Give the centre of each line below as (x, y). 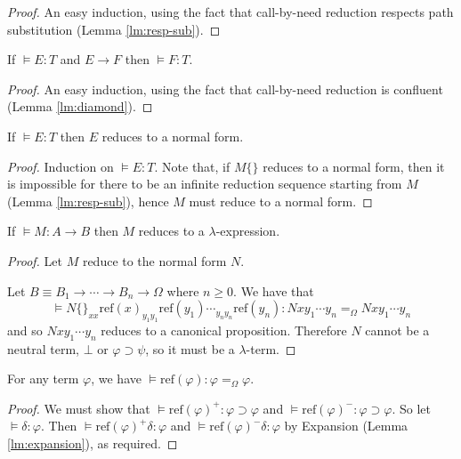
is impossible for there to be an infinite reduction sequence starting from (205, 184)
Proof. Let (35, 260)
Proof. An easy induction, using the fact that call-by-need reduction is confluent (225, 89)
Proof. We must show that (79, 408)
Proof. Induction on (61, 166)
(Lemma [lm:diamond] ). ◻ (80, 106)
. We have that (274, 290)
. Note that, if (192, 166)
